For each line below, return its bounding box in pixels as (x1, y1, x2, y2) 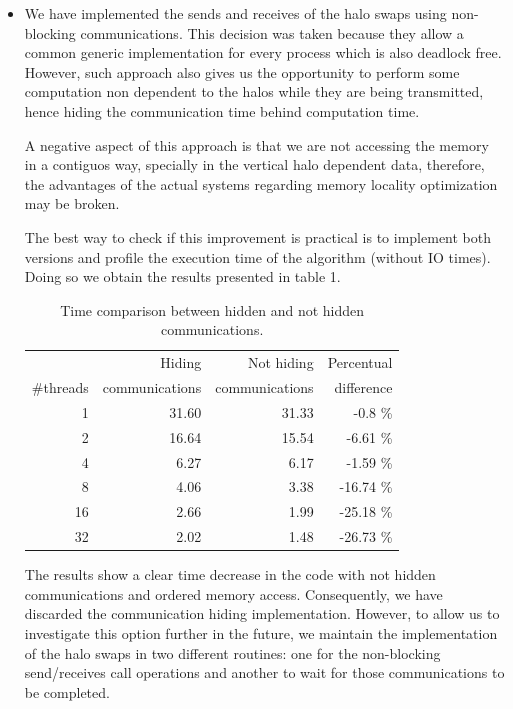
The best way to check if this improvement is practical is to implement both (24, 226, 492, 247)
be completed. (24, 681, 110, 702)
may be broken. (24, 193, 120, 214)
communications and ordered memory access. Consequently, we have (24, 583, 443, 604)
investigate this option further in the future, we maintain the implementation (24, 622, 498, 643)
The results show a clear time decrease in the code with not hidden (24, 564, 436, 585)
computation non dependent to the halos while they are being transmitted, (24, 81, 484, 102)
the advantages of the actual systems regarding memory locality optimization (24, 173, 498, 194)
